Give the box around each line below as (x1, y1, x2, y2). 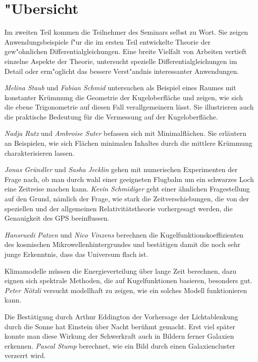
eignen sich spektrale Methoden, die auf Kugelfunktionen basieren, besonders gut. (4, 275, 253, 286)
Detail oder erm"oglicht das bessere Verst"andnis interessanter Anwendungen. (4, 65, 239, 76)
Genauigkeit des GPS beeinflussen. (4, 213, 109, 223)
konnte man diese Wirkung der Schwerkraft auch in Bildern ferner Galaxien (4, 331, 234, 341)
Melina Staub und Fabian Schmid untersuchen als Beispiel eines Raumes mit (4, 82, 236, 93)
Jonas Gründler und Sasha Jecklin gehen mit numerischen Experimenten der (4, 164, 238, 175)
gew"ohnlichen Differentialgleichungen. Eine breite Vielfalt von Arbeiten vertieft (4, 46, 247, 57)
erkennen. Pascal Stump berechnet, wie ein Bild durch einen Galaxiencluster (4, 340, 236, 351)
